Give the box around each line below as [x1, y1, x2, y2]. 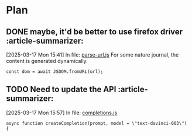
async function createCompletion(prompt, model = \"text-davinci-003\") [6, 120, 187, 126]
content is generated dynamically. [6, 58, 88, 64]
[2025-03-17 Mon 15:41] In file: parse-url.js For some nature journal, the [6, 51, 179, 58]
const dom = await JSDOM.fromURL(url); [6, 69, 104, 75]
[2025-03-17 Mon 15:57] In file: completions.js [6, 109, 118, 116]
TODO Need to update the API [6, 85, 116, 94]
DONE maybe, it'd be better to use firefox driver [6, 27, 183, 37]
